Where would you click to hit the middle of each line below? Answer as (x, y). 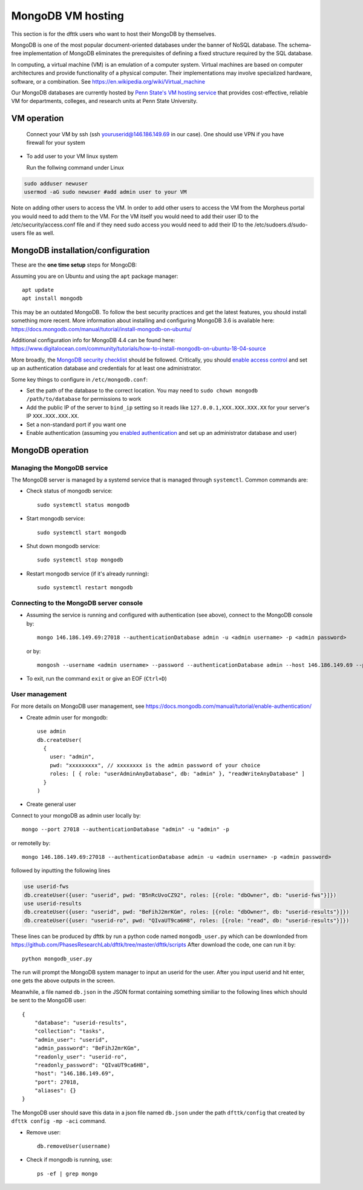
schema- (300, 45)
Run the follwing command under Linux (75, 167)
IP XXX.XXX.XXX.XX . (53, 416)
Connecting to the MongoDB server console (77, 603)
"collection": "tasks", (70, 1031)
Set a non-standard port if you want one (76, 425)
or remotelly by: (31, 843)
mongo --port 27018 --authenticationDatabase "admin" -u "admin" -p (126, 829)
